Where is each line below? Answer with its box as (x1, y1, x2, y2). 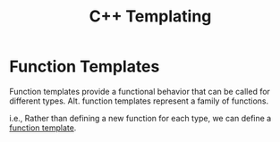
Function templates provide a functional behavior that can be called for (9, 86, 271, 96)
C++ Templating (89, 6, 212, 27)
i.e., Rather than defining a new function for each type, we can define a (9, 113, 272, 123)
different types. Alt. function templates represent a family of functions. (9, 96, 269, 106)
